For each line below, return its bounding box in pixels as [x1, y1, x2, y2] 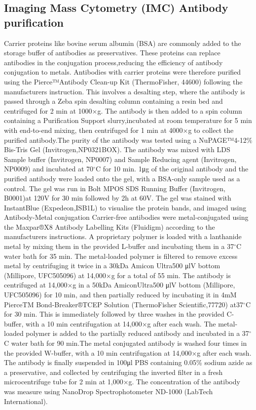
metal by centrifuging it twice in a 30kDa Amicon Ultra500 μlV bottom [4, 260, 220, 271]
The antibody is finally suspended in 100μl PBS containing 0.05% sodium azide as [4, 357, 253, 368]
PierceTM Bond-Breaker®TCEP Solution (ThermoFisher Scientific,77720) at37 [4, 299, 244, 309]
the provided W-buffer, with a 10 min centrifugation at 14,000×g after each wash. [4, 347, 252, 358]
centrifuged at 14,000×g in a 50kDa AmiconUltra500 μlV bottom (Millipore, [4, 280, 235, 290]
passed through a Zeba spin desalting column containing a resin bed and [4, 96, 223, 106]
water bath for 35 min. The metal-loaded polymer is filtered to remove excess [4, 250, 238, 261]
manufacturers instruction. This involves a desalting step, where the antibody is [4, 86, 245, 96]
